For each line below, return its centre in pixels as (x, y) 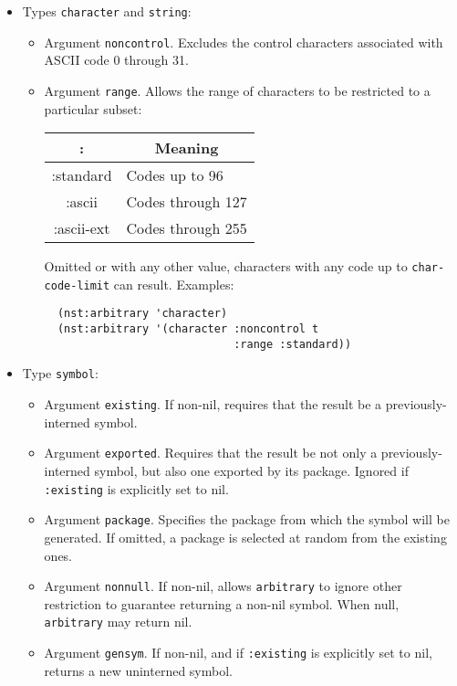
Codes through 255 (187, 228)
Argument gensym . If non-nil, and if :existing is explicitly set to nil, (238, 652)
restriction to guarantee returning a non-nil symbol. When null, (222, 603)
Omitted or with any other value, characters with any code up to (226, 266)
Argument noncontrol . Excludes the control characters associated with (244, 42)
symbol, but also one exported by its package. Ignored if (251, 470)
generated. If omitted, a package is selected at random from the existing (245, 537)
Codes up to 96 (175, 175)
